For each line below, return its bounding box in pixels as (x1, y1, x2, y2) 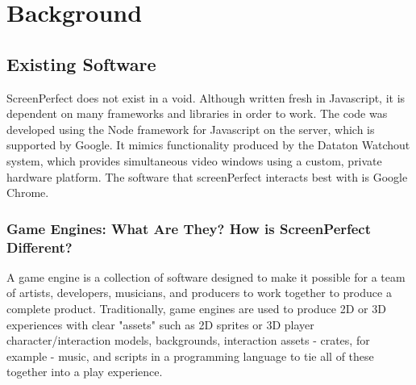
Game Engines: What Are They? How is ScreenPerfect (6, 218, 372, 238)
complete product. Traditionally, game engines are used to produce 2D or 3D (6, 300, 386, 317)
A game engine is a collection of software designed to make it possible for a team (6, 268, 406, 285)
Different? (6, 236, 73, 257)
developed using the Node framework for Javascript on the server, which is (6, 120, 375, 137)
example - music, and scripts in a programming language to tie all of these (6, 347, 374, 364)
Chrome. (6, 184, 49, 201)
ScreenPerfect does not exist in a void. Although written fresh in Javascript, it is (6, 89, 406, 106)
